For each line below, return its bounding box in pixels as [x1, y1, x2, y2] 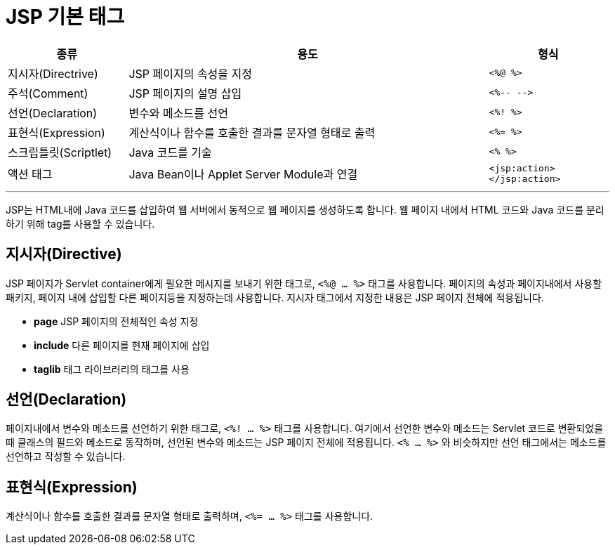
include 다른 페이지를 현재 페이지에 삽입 [34, 339, 210, 351]
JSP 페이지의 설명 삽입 [128, 86, 242, 100]
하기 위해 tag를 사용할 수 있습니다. [6, 217, 155, 230]
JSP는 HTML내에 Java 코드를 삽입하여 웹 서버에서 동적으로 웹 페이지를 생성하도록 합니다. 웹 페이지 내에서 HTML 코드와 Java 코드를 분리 [6, 203, 604, 216]
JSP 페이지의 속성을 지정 [128, 66, 252, 81]
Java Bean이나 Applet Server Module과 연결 [128, 166, 358, 181]
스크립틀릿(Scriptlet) [8, 145, 112, 159]
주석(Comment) [8, 86, 88, 100]
